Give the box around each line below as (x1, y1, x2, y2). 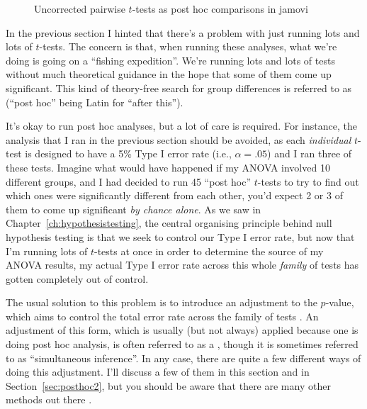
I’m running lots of (6, 243, 88, 258)
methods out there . (6, 392, 92, 407)
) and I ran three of (267, 146, 352, 161)
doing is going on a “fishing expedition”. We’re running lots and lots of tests (6, 52, 335, 67)
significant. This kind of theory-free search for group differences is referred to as (6, 80, 352, 95)
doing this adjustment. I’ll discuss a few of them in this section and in (6, 364, 310, 379)
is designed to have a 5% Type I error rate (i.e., (25, 146, 232, 161)
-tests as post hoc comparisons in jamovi (132, 1, 308, 16)
